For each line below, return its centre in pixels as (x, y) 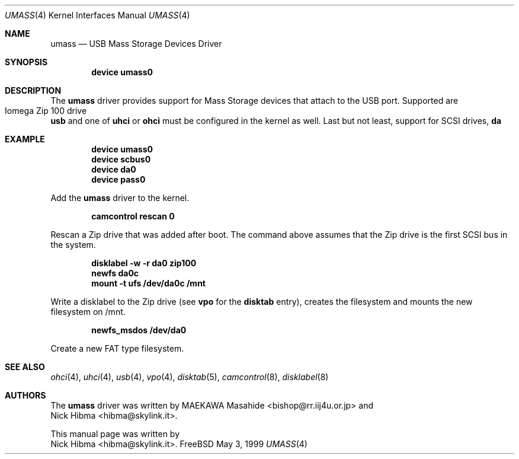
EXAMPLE (25, 139)
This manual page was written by (115, 434)
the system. (73, 245)
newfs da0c (115, 273)
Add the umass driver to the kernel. (120, 198)
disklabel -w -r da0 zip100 (144, 263)
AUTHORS (25, 395)
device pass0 (118, 179)
